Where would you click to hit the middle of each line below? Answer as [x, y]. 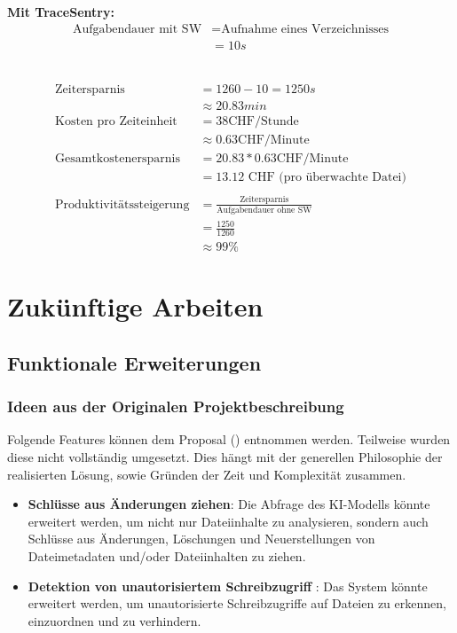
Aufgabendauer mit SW [137, 29]
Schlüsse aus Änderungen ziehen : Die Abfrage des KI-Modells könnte [229, 504]
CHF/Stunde [264, 122]
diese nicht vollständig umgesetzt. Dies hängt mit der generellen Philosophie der [225, 457]
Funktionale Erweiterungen [134, 362]
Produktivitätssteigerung [122, 204]
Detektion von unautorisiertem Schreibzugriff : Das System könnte [228, 586]
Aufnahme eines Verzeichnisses [305, 29]
